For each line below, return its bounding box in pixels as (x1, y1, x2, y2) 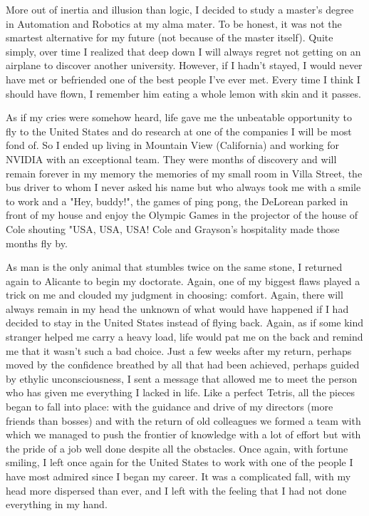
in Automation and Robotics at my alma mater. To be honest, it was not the (6, 16, 342, 31)
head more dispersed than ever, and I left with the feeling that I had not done (6, 483, 347, 497)
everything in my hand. (6, 497, 108, 512)
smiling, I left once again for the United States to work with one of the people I (6, 455, 353, 470)
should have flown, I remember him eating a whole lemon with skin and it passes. (6, 86, 361, 100)
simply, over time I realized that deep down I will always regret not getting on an (6, 43, 361, 58)
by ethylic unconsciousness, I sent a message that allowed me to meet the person (6, 371, 358, 386)
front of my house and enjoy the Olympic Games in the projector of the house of (6, 207, 358, 222)
